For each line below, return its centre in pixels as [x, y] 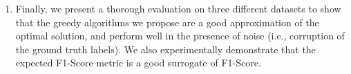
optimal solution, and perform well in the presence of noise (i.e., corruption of [180, 36]
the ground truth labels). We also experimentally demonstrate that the [165, 49]
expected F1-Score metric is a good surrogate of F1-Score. [138, 63]
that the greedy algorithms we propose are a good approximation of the [167, 22]
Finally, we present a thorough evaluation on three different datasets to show [178, 8]
